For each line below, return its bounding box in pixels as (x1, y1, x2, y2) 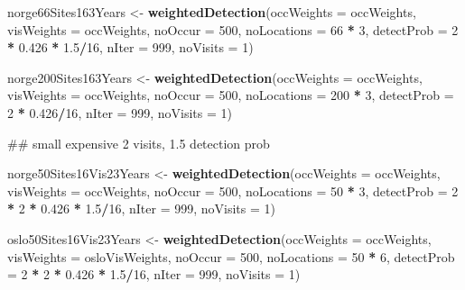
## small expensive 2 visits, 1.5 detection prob (7, 133, 270, 152)
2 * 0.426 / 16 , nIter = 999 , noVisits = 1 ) (7, 103, 232, 122)
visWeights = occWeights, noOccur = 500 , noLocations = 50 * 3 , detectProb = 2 (7, 181, 459, 200)
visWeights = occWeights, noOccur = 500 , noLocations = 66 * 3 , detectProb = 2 (7, 20, 459, 39)
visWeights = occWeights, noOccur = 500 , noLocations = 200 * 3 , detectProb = (7, 86, 454, 104)
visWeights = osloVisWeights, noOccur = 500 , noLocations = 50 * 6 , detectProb (7, 247, 455, 266)
